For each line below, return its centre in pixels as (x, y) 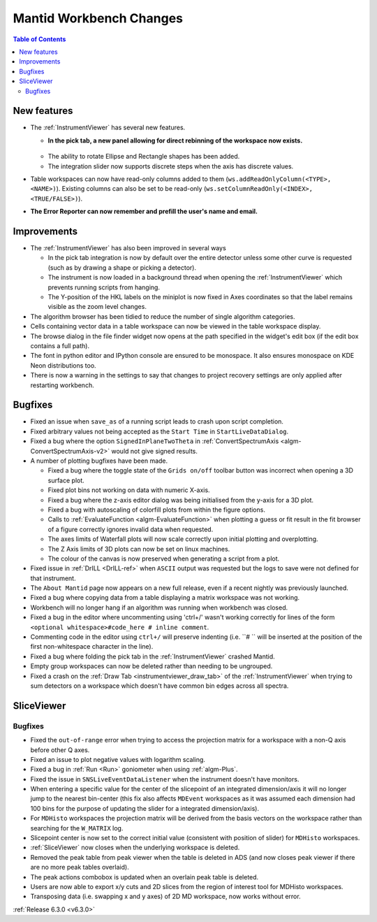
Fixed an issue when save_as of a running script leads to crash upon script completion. (157, 422)
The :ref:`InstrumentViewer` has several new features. (108, 128)
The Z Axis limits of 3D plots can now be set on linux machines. (139, 549)
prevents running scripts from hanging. (104, 287)
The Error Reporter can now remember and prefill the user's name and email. (144, 211)
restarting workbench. (62, 385)
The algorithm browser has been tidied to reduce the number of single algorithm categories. (163, 316)
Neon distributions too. (64, 365)
